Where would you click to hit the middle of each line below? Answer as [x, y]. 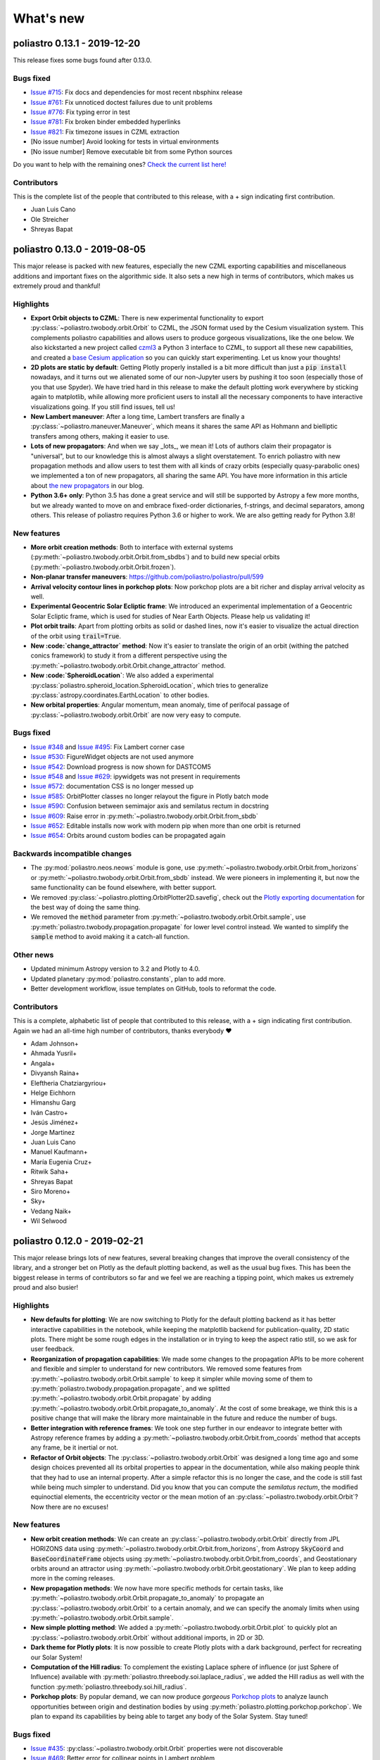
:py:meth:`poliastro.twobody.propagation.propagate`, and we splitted [130, 1389]
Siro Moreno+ [50, 1191]
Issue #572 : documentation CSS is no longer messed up [112, 786]
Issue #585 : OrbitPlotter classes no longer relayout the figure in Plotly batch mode [150, 796]
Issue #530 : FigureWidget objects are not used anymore [112, 757]
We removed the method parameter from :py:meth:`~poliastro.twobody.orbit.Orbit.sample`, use [168, 917]
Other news [33, 955]
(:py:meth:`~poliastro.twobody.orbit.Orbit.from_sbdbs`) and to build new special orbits [156, 557]
